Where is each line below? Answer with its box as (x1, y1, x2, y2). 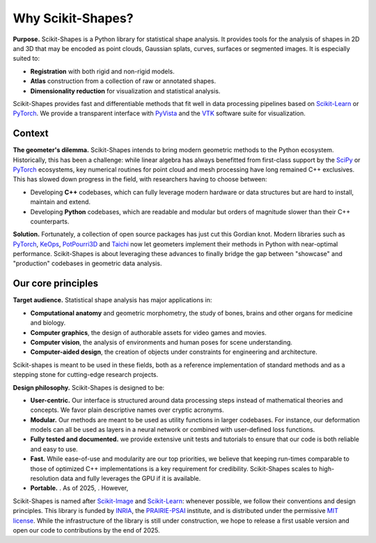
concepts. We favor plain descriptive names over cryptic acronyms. (30, 406, 224, 415)
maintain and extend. (30, 198, 91, 206)
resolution (30, 475, 59, 483)
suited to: (13, 54, 40, 63)
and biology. (30, 318, 66, 327)
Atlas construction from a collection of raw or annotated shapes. (30, 77, 216, 85)
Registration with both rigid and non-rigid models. (30, 67, 175, 75)
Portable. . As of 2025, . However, (30, 484, 129, 492)
